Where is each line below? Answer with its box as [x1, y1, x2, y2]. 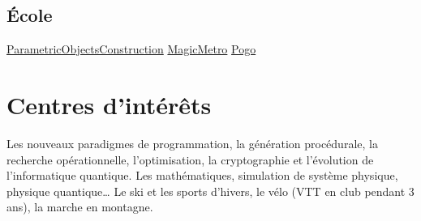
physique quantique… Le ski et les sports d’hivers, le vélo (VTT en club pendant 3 [6, 182, 415, 199]
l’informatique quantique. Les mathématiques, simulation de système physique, [6, 167, 398, 184]
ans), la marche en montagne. [6, 198, 153, 215]
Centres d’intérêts [6, 87, 212, 121]
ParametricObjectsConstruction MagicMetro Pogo [6, 40, 256, 57]
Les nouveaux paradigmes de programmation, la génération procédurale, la [6, 134, 378, 151]
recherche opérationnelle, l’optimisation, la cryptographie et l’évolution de [6, 151, 374, 168]
